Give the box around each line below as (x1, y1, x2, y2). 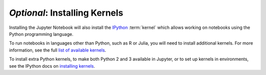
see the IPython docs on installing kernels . (9, 63, 96, 69)
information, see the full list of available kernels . (9, 47, 106, 53)
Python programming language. (9, 31, 73, 37)
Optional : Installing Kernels (9, 7, 123, 18)
